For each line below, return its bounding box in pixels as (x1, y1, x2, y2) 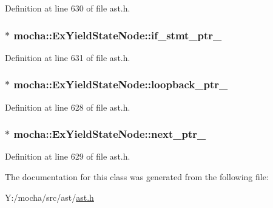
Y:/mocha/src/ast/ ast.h (5, 190, 94, 203)
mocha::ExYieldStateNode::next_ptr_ (13, 126, 206, 141)
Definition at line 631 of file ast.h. (5, 51, 130, 63)
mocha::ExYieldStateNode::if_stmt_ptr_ (13, 27, 222, 42)
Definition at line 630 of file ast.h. (5, 2, 130, 14)
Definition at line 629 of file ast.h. (5, 150, 130, 163)
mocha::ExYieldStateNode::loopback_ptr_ (13, 77, 228, 92)
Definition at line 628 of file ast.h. (5, 100, 130, 113)
